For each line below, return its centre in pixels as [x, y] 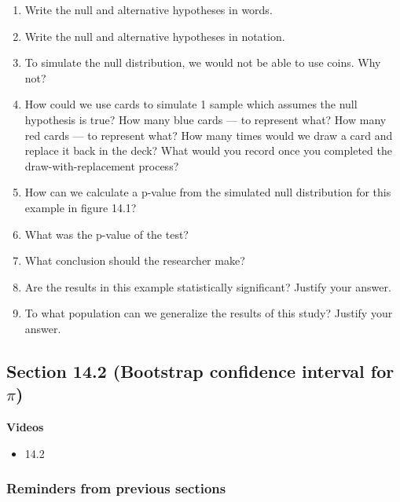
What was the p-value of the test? [106, 234]
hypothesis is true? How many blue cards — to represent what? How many [206, 119]
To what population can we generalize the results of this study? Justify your [209, 313]
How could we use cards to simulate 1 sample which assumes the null [191, 104]
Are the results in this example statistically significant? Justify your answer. [208, 286]
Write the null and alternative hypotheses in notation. [155, 36]
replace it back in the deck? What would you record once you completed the [208, 150]
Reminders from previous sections [116, 488]
